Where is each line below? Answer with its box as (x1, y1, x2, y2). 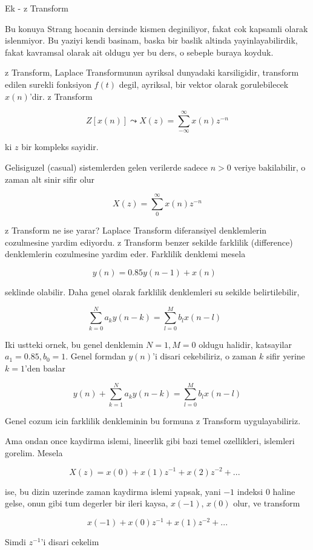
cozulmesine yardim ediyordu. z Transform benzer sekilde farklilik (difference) (5, 235, 293, 248)
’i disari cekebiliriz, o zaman (152, 350, 257, 362)
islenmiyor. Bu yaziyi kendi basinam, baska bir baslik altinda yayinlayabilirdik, (5, 34, 298, 47)
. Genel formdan (65, 350, 126, 362)
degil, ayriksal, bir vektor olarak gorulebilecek (119, 77, 289, 90)
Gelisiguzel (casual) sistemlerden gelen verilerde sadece (5, 160, 208, 173)
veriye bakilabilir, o (234, 160, 306, 173)
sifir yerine (266, 350, 305, 362)
